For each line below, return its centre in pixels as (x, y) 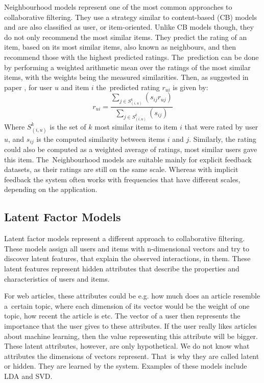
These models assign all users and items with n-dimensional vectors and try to (127, 248)
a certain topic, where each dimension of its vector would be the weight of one (127, 305)
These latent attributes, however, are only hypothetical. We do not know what (127, 346)
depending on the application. (51, 189)
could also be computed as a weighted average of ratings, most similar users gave (131, 149)
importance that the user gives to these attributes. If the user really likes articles (130, 325)
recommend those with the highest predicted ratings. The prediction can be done (131, 57)
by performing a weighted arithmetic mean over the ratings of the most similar (127, 67)
